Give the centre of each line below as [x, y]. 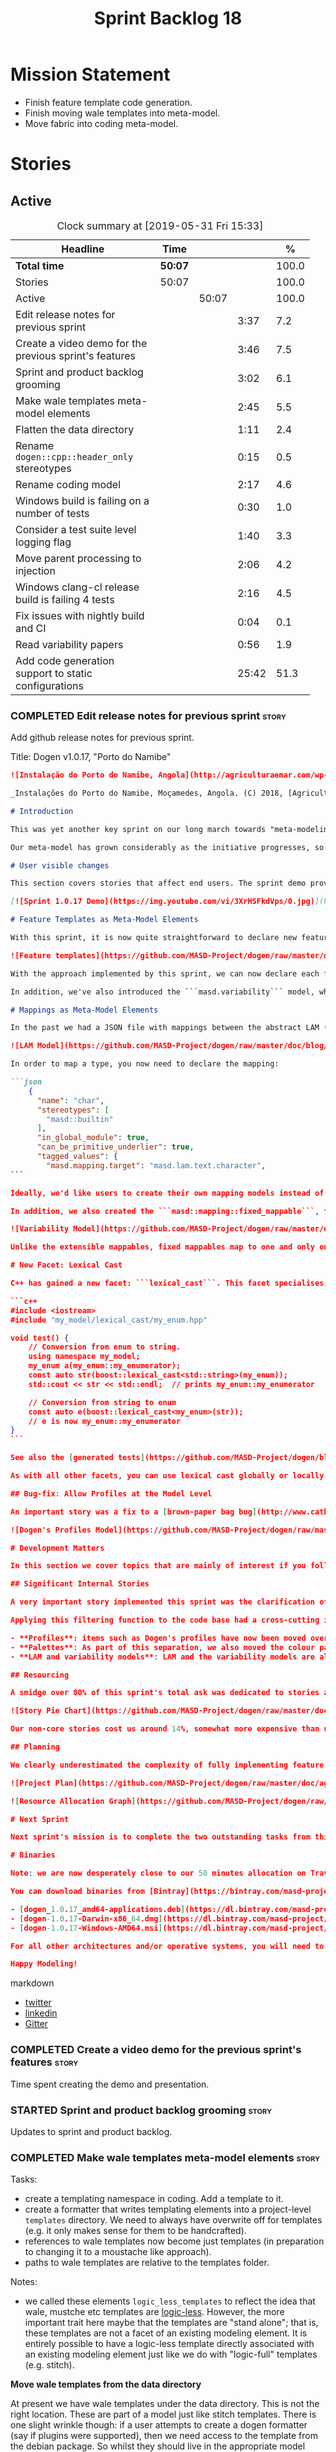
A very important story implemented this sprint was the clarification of [169, 1602]
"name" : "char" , [70, 1100]
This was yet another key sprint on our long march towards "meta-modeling [171, 829]
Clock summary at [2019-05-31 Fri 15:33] [160, 225]
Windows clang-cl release [77, 587]
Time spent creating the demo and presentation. [110, 2084]
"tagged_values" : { [77, 1157]
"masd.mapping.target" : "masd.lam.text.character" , [156, 1165]
